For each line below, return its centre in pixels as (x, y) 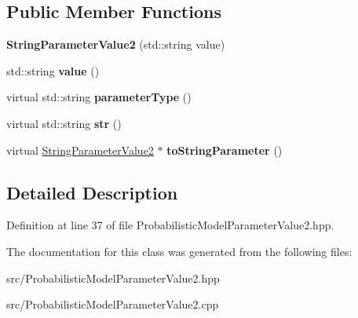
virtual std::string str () (64, 123)
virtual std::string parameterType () (99, 97)
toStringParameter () (225, 150)
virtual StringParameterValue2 (80, 150)
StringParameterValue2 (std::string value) (116, 44)
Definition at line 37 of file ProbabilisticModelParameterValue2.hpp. (170, 225)
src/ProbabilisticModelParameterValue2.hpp (113, 278)
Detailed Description (92, 192)
